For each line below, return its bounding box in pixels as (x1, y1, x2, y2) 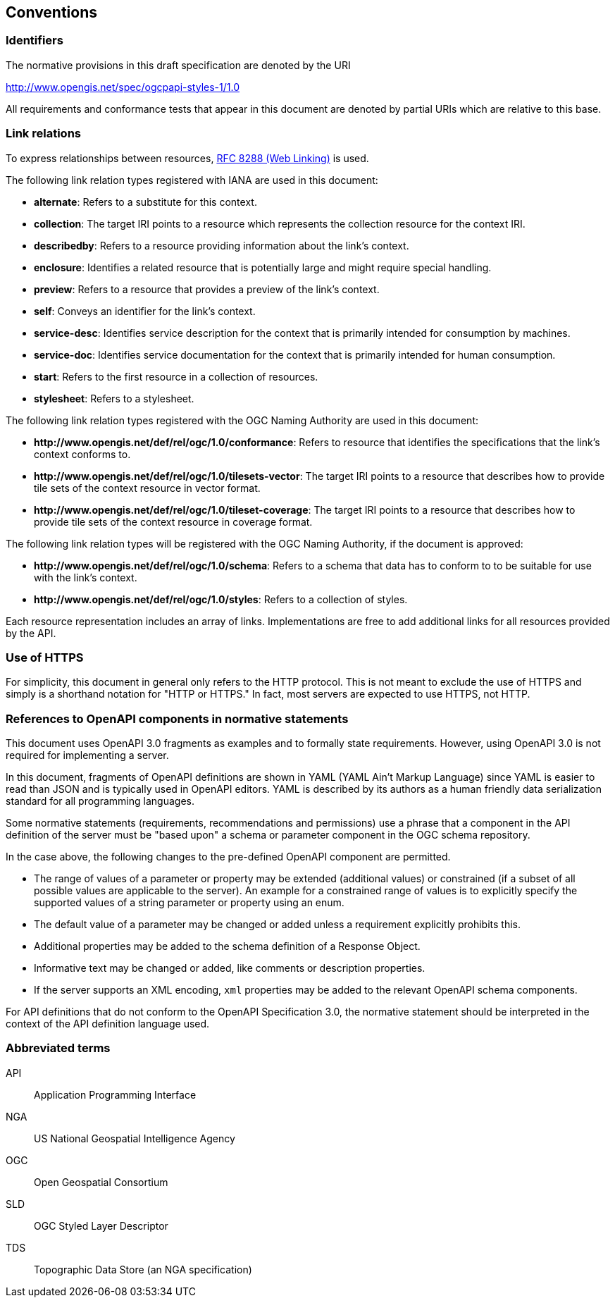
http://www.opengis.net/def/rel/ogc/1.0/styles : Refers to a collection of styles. (34, 593, 408, 605)
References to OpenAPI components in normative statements (6, 711, 349, 726)
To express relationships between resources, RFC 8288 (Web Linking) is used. (6, 152, 369, 164)
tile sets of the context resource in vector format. (34, 481, 261, 494)
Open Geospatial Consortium (34, 1175, 168, 1188)
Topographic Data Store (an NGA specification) (34, 1263, 252, 1276)
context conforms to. (34, 447, 131, 460)
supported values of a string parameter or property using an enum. (34, 896, 344, 909)
